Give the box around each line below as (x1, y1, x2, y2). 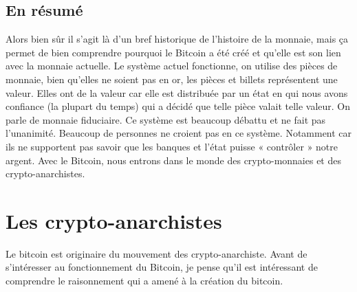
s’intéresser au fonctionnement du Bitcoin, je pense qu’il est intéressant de (6, 260, 318, 274)
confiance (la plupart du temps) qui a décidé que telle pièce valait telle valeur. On (6, 99, 351, 113)
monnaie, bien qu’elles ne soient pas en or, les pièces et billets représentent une (6, 71, 338, 86)
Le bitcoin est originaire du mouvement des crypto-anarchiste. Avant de (6, 246, 307, 260)
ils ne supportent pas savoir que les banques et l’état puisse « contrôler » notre (6, 139, 338, 153)
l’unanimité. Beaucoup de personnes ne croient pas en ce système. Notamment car (6, 126, 352, 140)
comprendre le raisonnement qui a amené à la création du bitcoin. (6, 273, 283, 288)
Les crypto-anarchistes (6, 206, 222, 234)
